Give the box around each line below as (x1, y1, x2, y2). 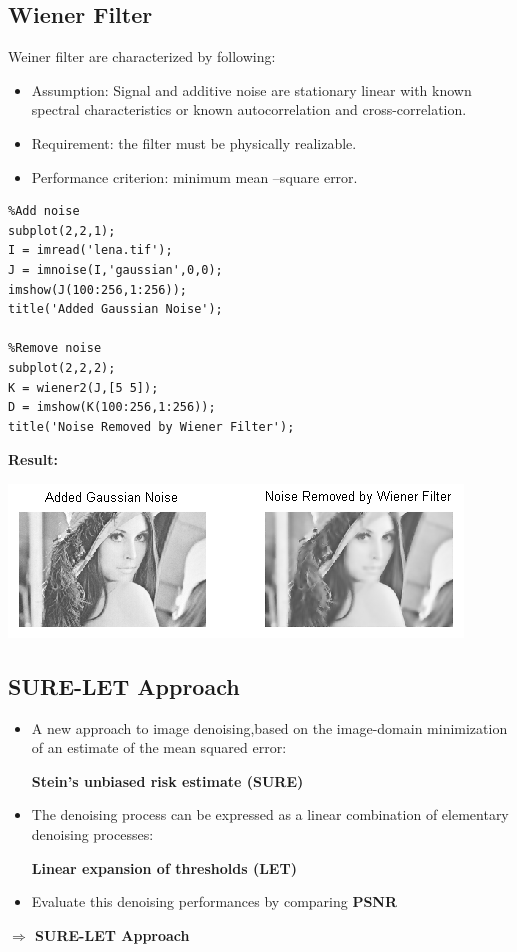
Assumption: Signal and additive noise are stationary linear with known (31, 79, 472, 100)
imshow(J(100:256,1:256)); (8, 282, 187, 297)
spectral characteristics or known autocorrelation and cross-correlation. (31, 99, 467, 120)
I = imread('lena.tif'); (8, 243, 173, 258)
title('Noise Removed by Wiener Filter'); (8, 419, 295, 434)
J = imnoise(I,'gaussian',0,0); (8, 262, 223, 277)
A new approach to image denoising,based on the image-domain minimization (31, 717, 508, 738)
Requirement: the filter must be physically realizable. (31, 132, 357, 153)
